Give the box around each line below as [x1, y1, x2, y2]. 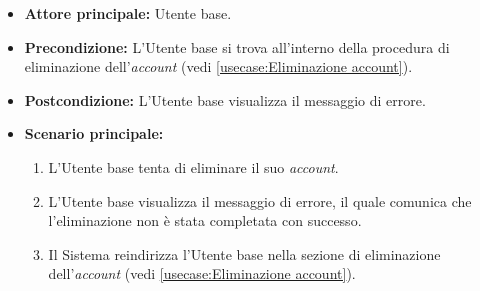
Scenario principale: [24, 123, 164, 144]
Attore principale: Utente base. [24, 3, 232, 23]
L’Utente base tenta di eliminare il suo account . [48, 156, 339, 177]
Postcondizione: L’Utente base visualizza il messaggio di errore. [24, 89, 426, 110]
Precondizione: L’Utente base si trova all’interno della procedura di [24, 36, 450, 57]
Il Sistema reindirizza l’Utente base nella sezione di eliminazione [48, 243, 441, 264]
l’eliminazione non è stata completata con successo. [48, 210, 362, 231]
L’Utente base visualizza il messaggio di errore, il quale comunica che [48, 190, 472, 211]
